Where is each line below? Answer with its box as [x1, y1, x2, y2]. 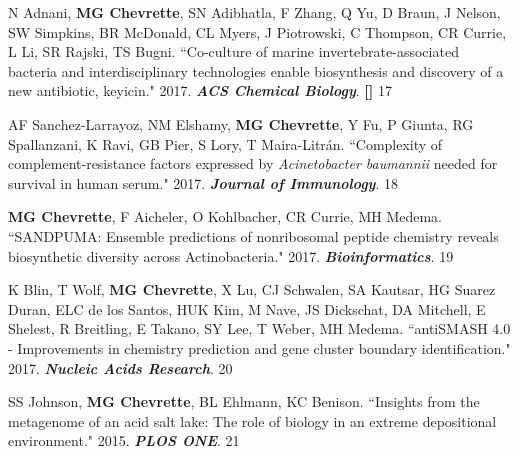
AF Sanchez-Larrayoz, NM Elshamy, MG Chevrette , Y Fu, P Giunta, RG [8, 113, 474, 134]
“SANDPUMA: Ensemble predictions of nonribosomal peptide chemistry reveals [8, 225, 499, 246]
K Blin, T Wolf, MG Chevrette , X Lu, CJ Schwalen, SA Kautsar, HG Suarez [8, 279, 496, 300]
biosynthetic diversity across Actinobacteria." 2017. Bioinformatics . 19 [8, 245, 454, 266]
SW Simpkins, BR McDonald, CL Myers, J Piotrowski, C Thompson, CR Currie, [8, 21, 507, 42]
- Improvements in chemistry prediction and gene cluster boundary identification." [8, 337, 511, 358]
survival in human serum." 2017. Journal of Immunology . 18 [8, 172, 399, 193]
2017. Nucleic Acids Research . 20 [8, 357, 233, 378]
